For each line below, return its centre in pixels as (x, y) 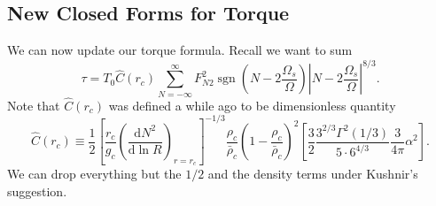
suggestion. (37, 191)
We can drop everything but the (94, 174)
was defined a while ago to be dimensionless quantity (252, 105)
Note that (34, 105)
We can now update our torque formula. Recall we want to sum (180, 50)
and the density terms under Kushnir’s (313, 174)
